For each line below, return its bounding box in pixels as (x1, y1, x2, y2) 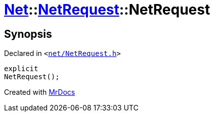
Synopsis (4, 27, 52, 40)
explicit (4, 65, 38, 73)
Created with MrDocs (4, 88, 75, 97)
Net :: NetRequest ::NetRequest (4, 1, 210, 18)
